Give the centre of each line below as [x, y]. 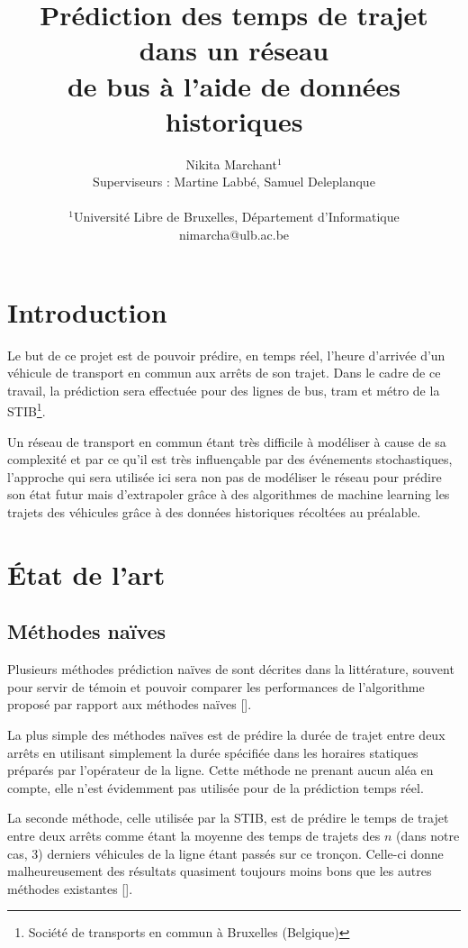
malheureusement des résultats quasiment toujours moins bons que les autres [220, 871]
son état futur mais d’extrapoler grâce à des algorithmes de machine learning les [229, 494]
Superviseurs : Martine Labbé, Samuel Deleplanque [234, 182]
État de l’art [86, 574]
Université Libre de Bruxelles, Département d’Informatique [236, 217]
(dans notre [427, 835]
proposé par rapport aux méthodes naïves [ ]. [130, 704]
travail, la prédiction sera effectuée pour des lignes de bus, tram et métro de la [224, 390]
